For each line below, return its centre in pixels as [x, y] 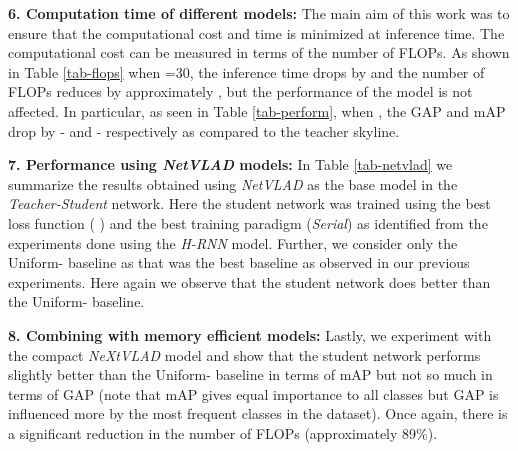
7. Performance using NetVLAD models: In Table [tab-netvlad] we [230, 164]
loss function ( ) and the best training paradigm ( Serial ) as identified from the [248, 222]
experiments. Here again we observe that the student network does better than [249, 281]
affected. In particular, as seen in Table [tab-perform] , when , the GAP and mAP [257, 110]
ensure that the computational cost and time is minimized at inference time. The [256, 32]
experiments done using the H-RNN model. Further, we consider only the [233, 242]
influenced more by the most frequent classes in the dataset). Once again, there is [258, 413]
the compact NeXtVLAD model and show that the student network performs [244, 354]
